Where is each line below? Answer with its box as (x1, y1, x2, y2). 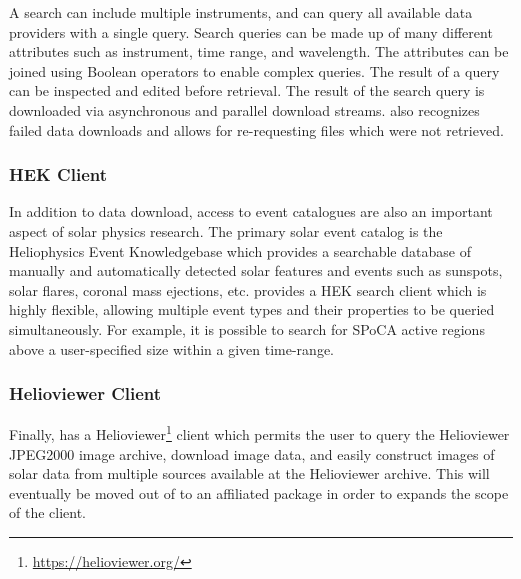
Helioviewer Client (9, 381, 162, 406)
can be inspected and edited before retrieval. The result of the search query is (9, 80, 485, 101)
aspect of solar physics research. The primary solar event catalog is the (9, 220, 443, 241)
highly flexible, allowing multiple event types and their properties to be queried (9, 299, 495, 320)
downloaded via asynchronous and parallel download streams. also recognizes (9, 99, 480, 120)
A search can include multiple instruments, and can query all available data (9, 2, 473, 22)
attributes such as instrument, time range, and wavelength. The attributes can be (9, 41, 509, 62)
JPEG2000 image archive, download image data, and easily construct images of (9, 443, 495, 464)
